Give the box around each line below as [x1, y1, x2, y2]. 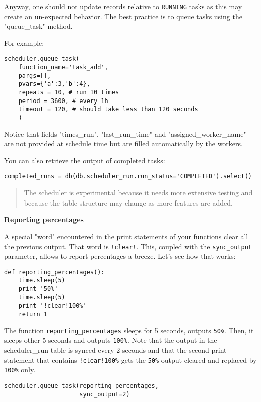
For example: [4, 37, 44, 48]
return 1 [18, 311, 47, 318]
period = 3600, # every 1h [18, 97, 108, 105]
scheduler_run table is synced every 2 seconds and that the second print [4, 345, 227, 355]
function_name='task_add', [18, 64, 108, 71]
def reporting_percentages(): [4, 268, 105, 276]
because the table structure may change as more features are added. [24, 197, 233, 208]
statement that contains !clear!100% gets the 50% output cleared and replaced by [4, 354, 257, 365]
